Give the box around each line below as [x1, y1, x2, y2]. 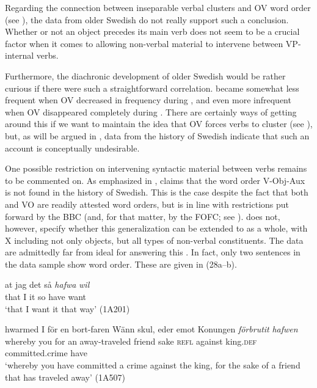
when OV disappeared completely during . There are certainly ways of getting [5, 105, 297, 118]
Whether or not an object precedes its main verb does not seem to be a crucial [5, 25, 300, 38]
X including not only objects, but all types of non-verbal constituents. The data [5, 233, 304, 246]
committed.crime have [5, 346, 87, 359]
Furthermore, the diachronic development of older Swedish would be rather [5, 69, 286, 82]
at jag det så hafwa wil [5, 278, 90, 291]
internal [5, 49, 34, 62]
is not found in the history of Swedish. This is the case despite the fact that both [5, 186, 308, 199]
